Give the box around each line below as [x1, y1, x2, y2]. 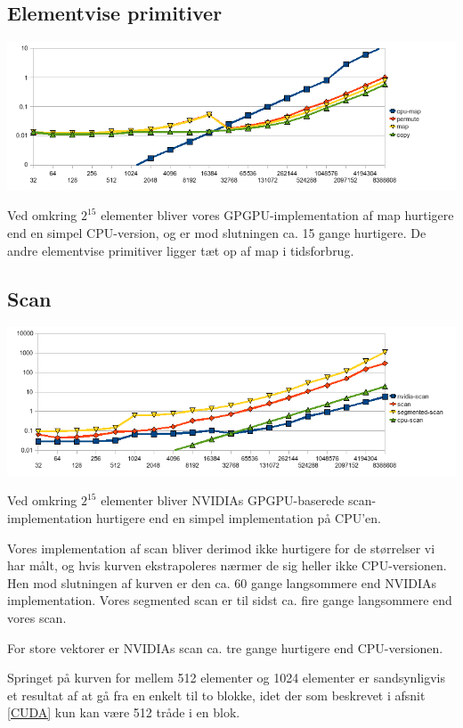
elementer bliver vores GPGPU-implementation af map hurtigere [101, 206, 454, 225]
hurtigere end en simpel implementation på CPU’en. [95, 509, 381, 528]
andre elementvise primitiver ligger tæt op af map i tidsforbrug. [7, 241, 354, 259]
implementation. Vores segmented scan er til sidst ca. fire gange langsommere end [7, 591, 452, 609]
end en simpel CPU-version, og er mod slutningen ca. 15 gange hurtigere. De [7, 223, 426, 241]
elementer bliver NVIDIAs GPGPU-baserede [101, 491, 345, 510]
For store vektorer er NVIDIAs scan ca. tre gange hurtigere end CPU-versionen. [7, 638, 443, 657]
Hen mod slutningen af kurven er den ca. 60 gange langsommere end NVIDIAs [7, 573, 436, 592]
